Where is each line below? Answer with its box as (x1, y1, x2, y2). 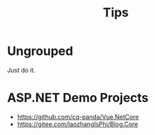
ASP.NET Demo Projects (7, 90, 149, 106)
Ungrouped (7, 43, 74, 59)
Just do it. (7, 66, 36, 74)
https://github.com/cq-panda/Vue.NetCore (17, 112, 139, 121)
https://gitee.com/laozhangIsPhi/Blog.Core (17, 120, 138, 128)
